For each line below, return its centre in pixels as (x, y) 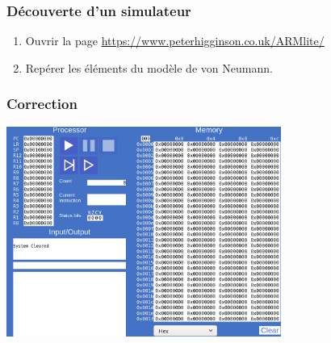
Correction (42, 104)
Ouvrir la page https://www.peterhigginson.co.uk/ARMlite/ (175, 41)
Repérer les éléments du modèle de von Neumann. (149, 67)
